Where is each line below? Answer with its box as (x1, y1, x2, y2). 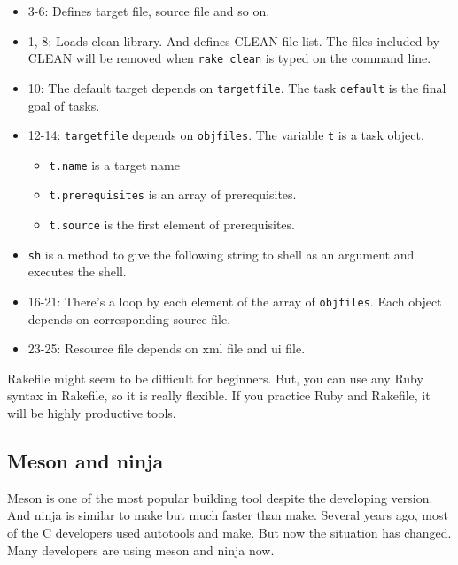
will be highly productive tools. (7, 404, 176, 422)
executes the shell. (27, 262, 127, 281)
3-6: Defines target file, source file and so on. (27, 2, 270, 19)
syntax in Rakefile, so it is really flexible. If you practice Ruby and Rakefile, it (7, 386, 431, 405)
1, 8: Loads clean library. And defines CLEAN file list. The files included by (27, 31, 439, 50)
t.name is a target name (49, 155, 180, 174)
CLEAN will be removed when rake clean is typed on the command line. (27, 49, 431, 67)
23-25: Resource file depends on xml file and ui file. (27, 339, 306, 358)
